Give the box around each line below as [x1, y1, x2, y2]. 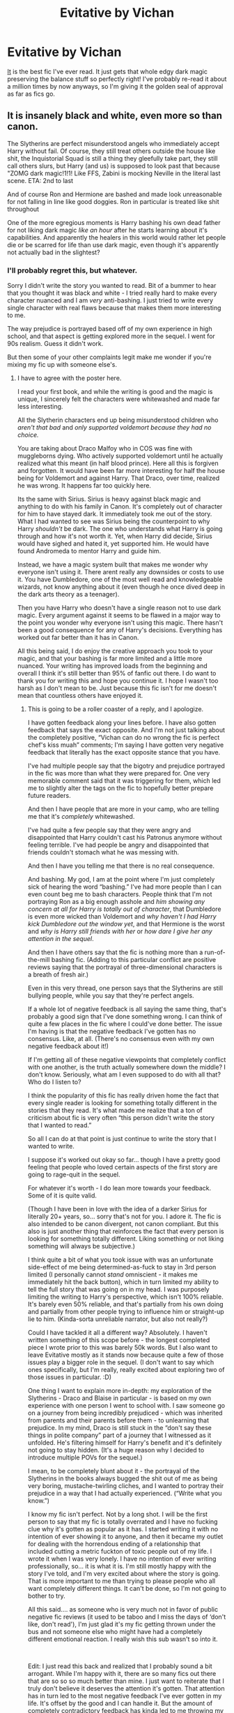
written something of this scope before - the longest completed [27, 1336, 210, 1344]
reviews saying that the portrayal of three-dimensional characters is [27, 963, 223, 972]
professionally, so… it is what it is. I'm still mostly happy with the [27, 1562, 212, 1570]
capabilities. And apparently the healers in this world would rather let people [7, 233, 226, 242]
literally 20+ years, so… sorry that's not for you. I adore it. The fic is [27, 1212, 221, 1220]
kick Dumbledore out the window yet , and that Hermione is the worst [27, 920, 225, 928]
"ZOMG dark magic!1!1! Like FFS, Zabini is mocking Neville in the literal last [7, 169, 221, 177]
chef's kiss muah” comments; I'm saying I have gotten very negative [27, 741, 224, 749]
